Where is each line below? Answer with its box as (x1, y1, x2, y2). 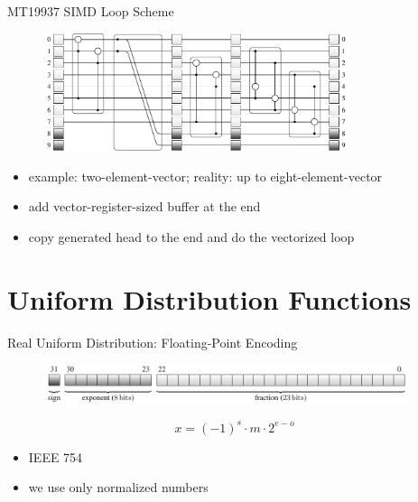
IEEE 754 (28, 447, 83, 466)
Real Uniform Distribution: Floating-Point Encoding (7, 332, 298, 351)
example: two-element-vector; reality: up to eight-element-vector (28, 166, 383, 185)
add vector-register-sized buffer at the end (28, 197, 261, 216)
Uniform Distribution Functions (7, 280, 412, 317)
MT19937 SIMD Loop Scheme (7, 2, 174, 20)
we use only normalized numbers (28, 478, 209, 497)
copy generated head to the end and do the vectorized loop (28, 227, 355, 246)
